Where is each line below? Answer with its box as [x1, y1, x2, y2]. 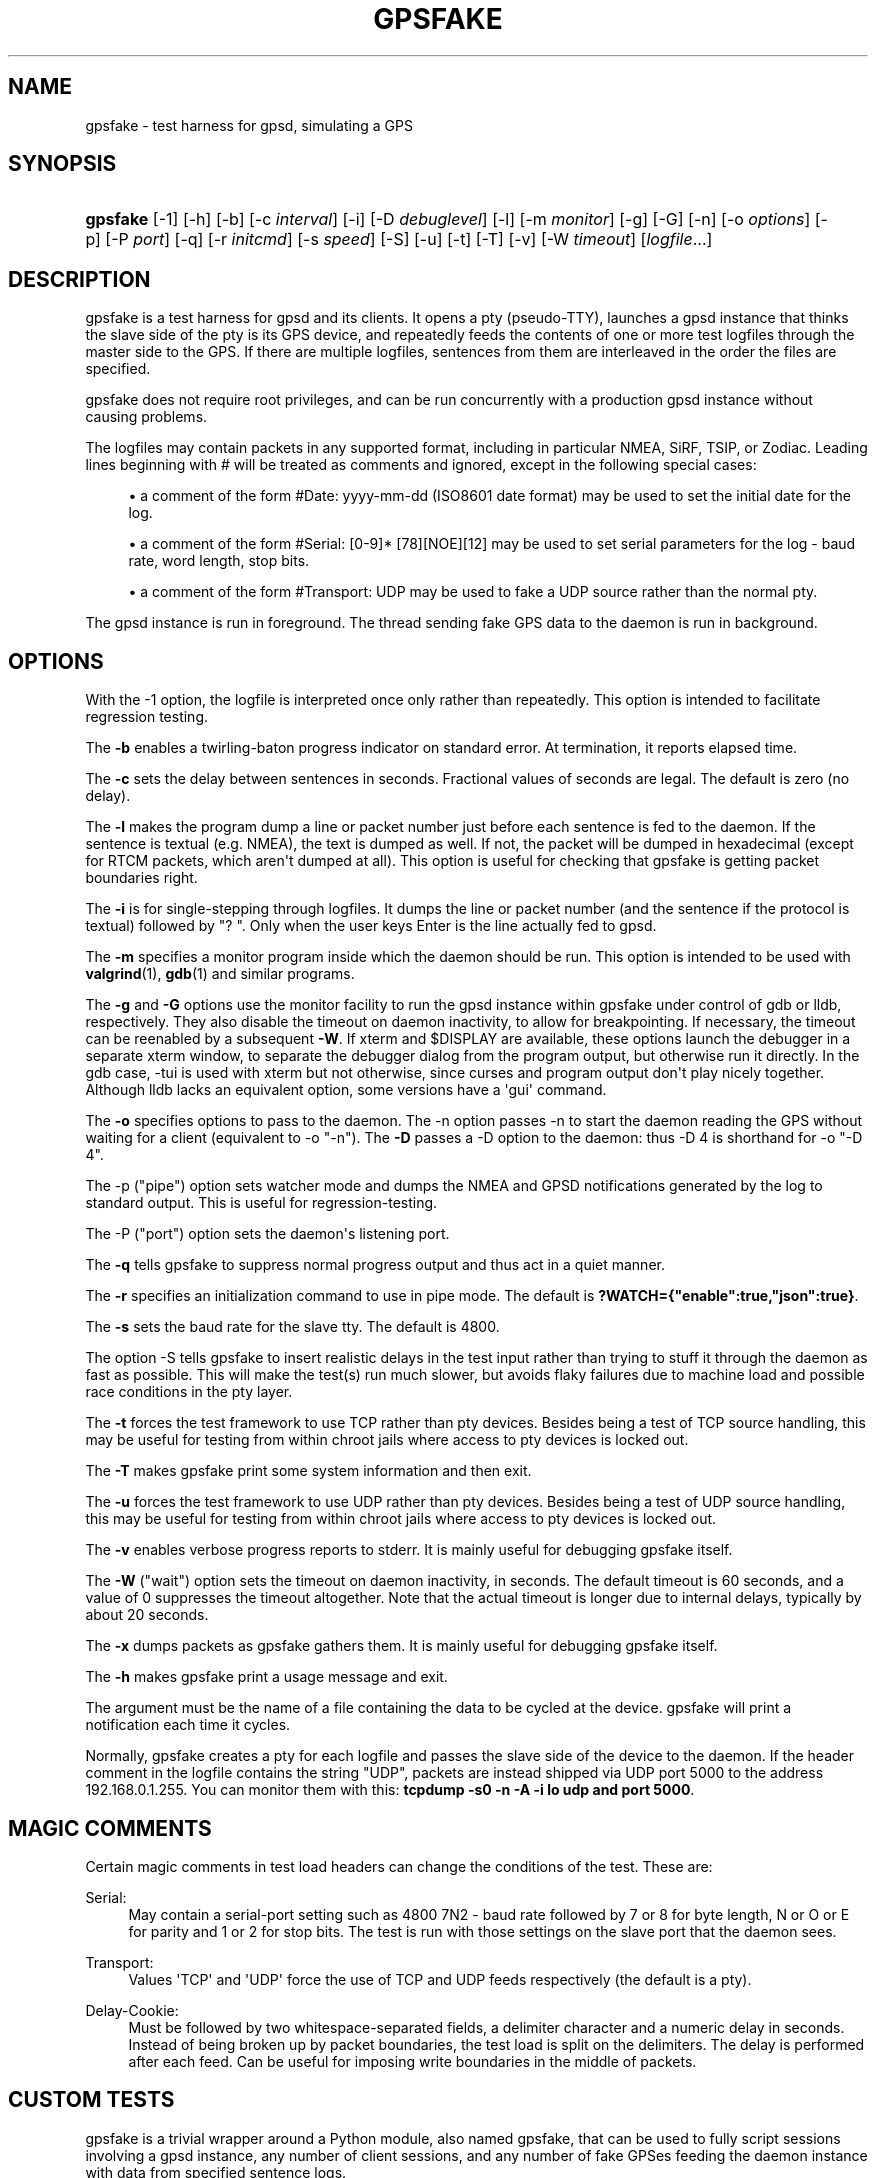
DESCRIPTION [8, 266, 151, 292]
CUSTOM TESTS [8, 2087, 175, 2113]
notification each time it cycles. [85, 1716, 291, 1734]
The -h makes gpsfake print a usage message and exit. [85, 1668, 448, 1686]
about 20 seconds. [85, 1606, 209, 1624]
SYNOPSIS [8, 151, 117, 177]
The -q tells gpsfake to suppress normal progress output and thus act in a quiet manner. [85, 1256, 665, 1274]
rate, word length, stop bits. [128, 552, 310, 570]
